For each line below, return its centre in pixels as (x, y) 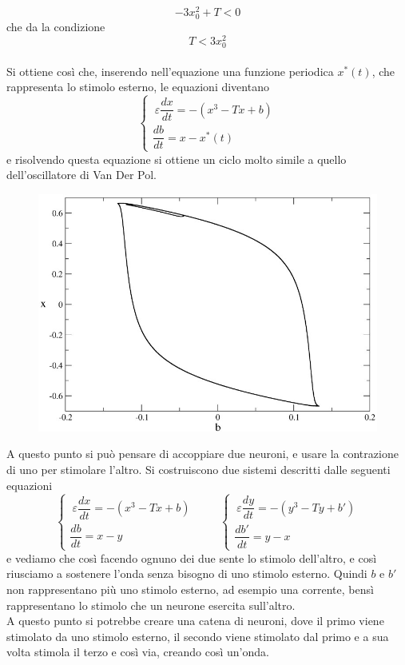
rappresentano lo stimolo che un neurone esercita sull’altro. (151, 605)
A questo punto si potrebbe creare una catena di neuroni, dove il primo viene (195, 621)
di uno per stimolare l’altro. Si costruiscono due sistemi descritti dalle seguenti (199, 469)
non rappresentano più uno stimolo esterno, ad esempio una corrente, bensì (190, 589)
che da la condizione (56, 27)
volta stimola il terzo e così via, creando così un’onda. (138, 652)
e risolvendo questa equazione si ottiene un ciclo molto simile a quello (177, 159)
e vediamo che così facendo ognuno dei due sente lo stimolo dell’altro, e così (192, 557)
